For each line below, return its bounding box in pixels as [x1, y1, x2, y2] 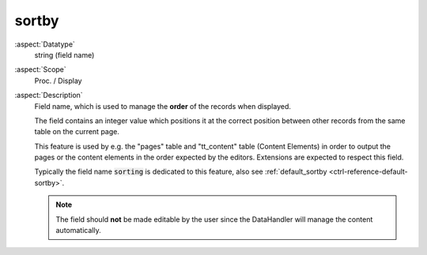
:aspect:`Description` [14, 91, 83, 100]
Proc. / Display [34, 76, 82, 85]
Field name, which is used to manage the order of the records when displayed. [34, 101, 292, 111]
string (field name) [34, 50, 95, 59]
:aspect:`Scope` [14, 65, 66, 74]
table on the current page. [34, 127, 120, 137]
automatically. [55, 226, 102, 235]
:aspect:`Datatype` [14, 39, 75, 49]
